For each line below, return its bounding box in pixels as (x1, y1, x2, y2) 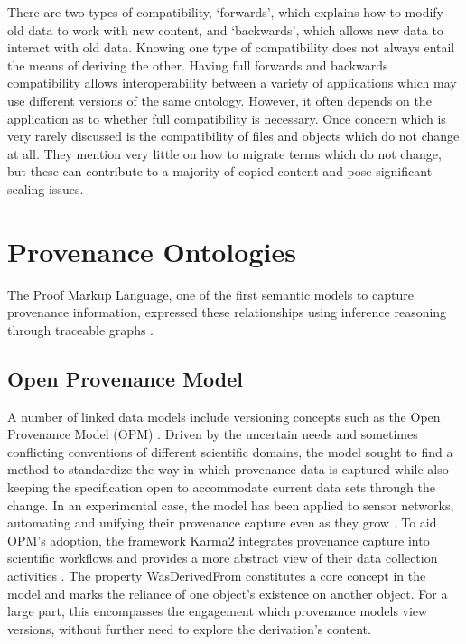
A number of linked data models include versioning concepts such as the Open (7, 406, 441, 425)
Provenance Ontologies (7, 232, 296, 269)
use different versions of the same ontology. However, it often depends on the (7, 90, 432, 109)
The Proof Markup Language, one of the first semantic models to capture (7, 285, 414, 303)
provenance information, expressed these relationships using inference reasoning (7, 303, 447, 322)
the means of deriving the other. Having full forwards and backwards (7, 55, 388, 74)
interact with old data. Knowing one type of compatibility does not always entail (7, 38, 455, 57)
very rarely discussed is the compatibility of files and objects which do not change (7, 126, 460, 145)
